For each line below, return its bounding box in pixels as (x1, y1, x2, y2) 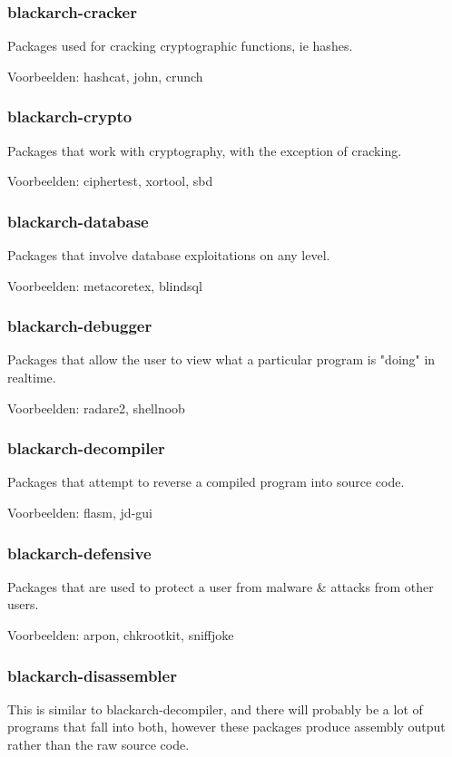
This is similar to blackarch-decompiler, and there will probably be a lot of (7, 699, 423, 718)
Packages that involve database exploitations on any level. (7, 246, 330, 265)
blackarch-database (7, 209, 149, 232)
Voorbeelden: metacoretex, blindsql (7, 276, 202, 295)
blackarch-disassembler (7, 664, 177, 686)
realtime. (7, 368, 56, 387)
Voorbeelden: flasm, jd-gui (7, 503, 152, 522)
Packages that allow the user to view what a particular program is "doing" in (7, 350, 436, 369)
